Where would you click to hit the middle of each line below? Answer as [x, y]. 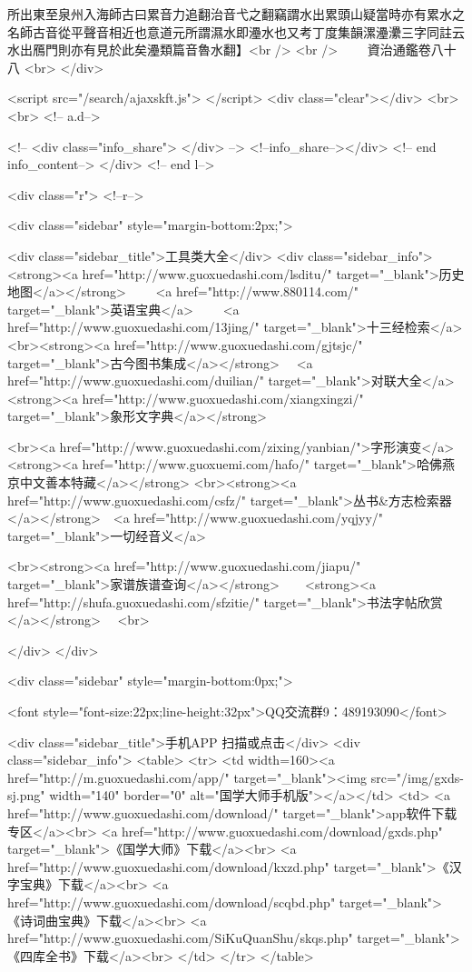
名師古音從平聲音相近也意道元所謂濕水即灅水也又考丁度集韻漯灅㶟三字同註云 [236, 31]
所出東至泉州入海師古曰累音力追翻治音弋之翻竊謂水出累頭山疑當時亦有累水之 [236, 14]
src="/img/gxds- [417, 777]
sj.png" [26, 795]
